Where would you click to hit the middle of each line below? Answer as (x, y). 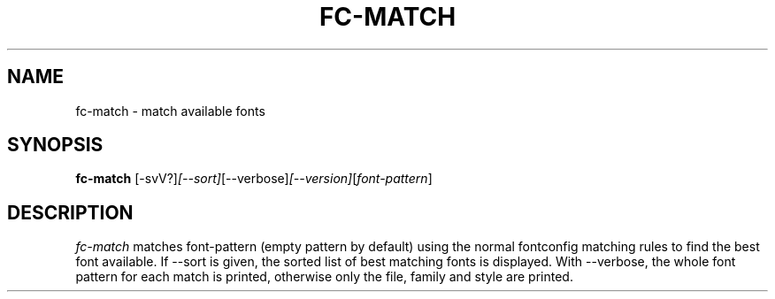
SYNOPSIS (55, 145)
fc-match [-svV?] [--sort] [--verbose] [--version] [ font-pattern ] (254, 179)
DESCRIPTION (70, 212)
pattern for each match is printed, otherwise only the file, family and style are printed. (324, 277)
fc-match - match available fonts (170, 111)
